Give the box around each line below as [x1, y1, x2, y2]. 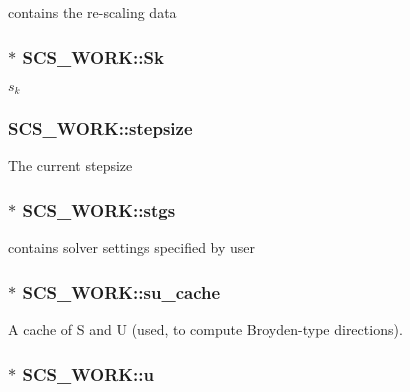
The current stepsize [8, 155, 133, 176]
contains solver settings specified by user [8, 237, 256, 258]
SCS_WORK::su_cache [22, 279, 221, 304]
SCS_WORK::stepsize [8, 116, 193, 141]
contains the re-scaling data [8, 2, 177, 22]
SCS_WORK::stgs [22, 198, 176, 222]
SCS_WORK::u [22, 361, 154, 386]
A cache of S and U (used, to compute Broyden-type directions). [8, 319, 403, 340]
